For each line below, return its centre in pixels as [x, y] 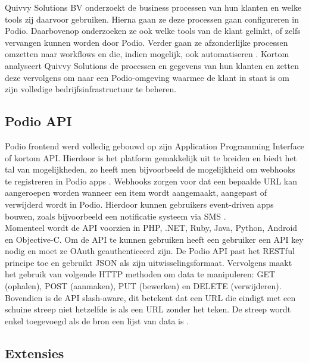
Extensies [35, 353]
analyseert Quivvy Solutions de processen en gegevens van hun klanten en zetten [152, 65]
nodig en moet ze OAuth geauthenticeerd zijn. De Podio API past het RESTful [150, 251]
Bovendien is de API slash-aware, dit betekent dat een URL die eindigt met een [150, 297]
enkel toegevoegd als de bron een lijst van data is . [97, 320]
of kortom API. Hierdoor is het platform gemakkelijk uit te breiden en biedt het [151, 157]
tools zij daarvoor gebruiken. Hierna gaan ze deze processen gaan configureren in [152, 19]
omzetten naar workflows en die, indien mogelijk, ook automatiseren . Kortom [147, 54]
